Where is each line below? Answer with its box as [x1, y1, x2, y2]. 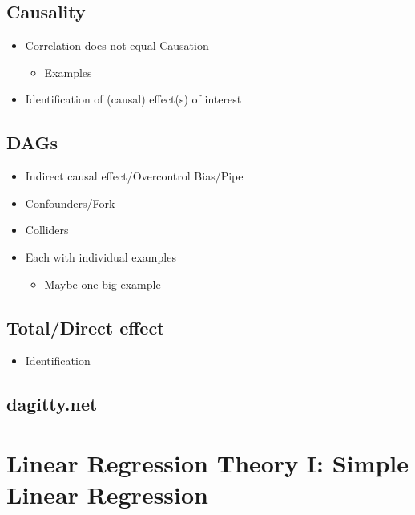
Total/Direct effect [6, 314, 165, 339]
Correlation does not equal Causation [25, 37, 209, 54]
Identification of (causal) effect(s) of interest [25, 91, 242, 107]
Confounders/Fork [25, 194, 115, 211]
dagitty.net [6, 391, 98, 416]
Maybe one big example [44, 275, 161, 292]
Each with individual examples [25, 248, 176, 265]
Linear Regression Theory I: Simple [6, 446, 409, 479]
